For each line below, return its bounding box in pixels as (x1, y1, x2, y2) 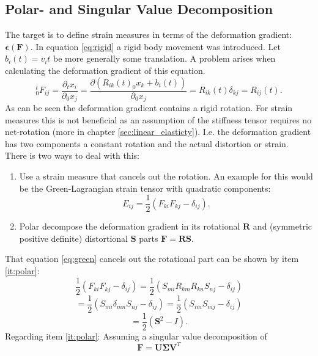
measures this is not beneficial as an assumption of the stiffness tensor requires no (5, 113, 312, 126)
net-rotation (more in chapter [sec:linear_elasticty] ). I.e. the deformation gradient (5, 125, 311, 138)
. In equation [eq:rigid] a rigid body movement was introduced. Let (30, 40, 281, 53)
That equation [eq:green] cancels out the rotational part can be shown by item (5, 252, 299, 265)
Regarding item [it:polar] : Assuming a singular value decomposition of (5, 329, 267, 342)
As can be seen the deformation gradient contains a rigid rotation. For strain (5, 101, 293, 114)
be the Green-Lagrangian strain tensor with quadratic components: (19, 181, 271, 194)
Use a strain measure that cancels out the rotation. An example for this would (19, 170, 313, 183)
